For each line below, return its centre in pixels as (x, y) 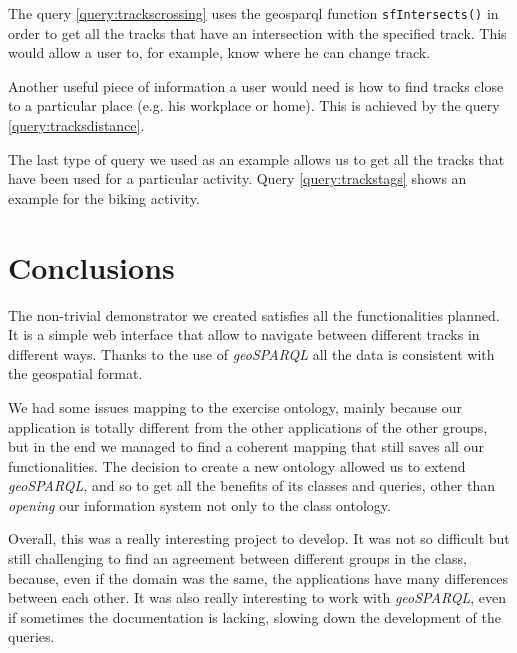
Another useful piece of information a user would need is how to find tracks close (256, 85)
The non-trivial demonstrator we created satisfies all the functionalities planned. (254, 314)
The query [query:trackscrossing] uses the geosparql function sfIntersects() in (253, 13)
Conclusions (91, 266)
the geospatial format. (75, 373)
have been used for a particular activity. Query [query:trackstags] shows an (237, 178)
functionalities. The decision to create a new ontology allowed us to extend (237, 465)
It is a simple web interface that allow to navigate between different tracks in (244, 334)
